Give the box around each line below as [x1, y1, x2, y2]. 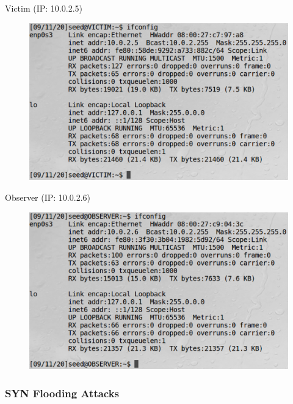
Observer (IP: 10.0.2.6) [5, 190, 90, 203]
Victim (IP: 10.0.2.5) [5, 2, 82, 14]
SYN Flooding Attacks [5, 385, 120, 400]
